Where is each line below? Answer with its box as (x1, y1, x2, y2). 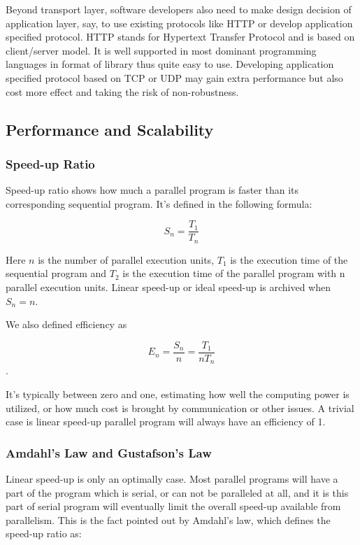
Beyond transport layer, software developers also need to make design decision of (6, 2, 352, 16)
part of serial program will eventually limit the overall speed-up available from (6, 499, 341, 514)
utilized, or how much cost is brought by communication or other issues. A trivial (6, 400, 354, 415)
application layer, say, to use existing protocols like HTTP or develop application (6, 15, 353, 30)
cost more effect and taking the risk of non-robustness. (6, 84, 239, 99)
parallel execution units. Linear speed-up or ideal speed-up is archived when (6, 280, 331, 295)
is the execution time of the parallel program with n (122, 266, 345, 281)
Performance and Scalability (6, 118, 214, 140)
